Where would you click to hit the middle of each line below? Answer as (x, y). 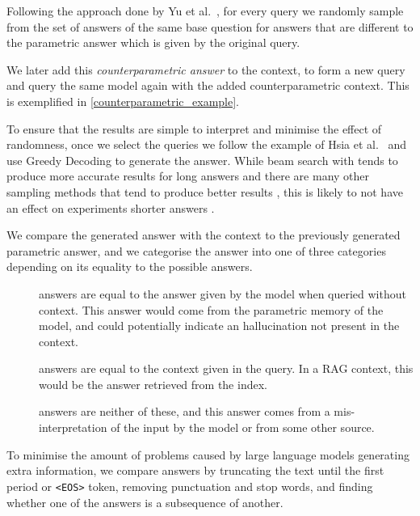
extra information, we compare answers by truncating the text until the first (195, 470)
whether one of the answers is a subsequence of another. (145, 502)
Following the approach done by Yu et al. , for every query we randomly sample (205, 11)
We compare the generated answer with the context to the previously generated (204, 235)
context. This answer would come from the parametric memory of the (211, 309)
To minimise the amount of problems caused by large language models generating (208, 454)
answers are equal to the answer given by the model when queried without (223, 293)
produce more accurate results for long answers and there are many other (188, 176)
